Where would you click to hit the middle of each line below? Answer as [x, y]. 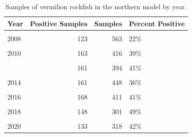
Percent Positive [157, 23]
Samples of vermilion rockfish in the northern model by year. [96, 6]
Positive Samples [59, 23]
